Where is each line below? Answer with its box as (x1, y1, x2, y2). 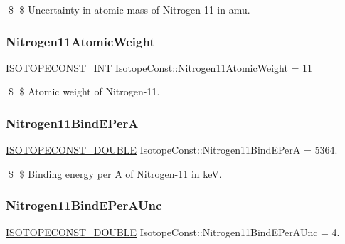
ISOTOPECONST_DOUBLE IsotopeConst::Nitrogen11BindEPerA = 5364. (6, 142, 338, 157)
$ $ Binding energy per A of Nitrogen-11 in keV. (8, 166, 222, 181)
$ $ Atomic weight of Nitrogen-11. (8, 84, 160, 99)
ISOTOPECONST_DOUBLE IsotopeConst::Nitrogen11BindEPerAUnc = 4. (6, 224, 340, 239)
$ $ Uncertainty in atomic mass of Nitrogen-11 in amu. (8, 2, 250, 16)
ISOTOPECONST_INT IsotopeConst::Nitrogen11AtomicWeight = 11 (6, 60, 313, 75)
